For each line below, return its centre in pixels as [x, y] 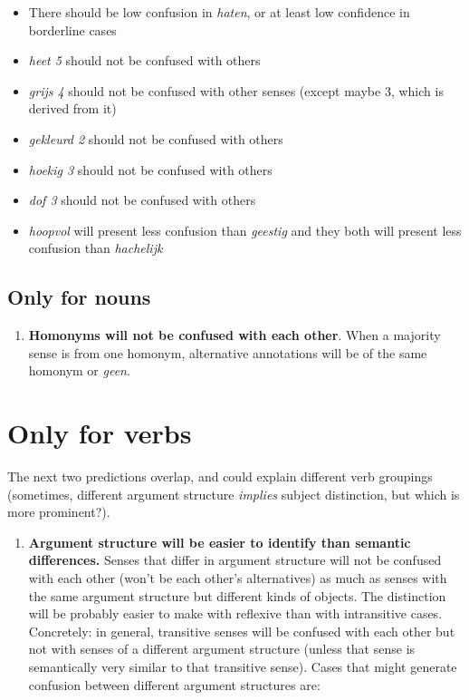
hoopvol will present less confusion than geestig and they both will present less [245, 230]
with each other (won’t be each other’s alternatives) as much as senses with [238, 578]
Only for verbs [100, 433]
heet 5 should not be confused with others [144, 60]
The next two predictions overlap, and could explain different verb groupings [220, 476]
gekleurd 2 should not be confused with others [156, 138]
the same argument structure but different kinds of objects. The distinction [237, 595]
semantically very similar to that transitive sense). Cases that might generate [243, 666]
